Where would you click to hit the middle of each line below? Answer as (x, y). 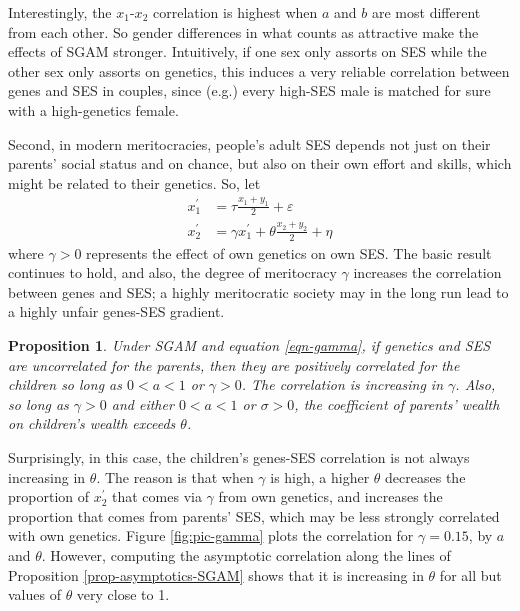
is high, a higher (320, 476)
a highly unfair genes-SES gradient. (116, 311)
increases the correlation (427, 272)
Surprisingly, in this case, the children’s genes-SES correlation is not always (239, 456)
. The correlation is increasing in (342, 384)
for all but (470, 574)
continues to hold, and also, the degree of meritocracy (172, 272)
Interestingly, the (60, 12)
